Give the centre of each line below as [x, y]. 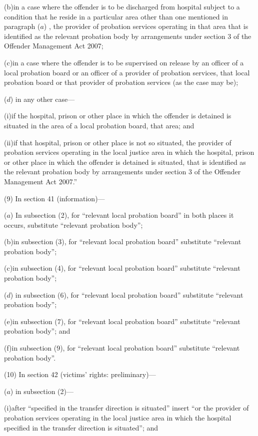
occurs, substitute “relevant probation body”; [73, 224]
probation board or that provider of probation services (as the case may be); [121, 82]
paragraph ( [22, 26]
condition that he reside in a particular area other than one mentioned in [116, 16]
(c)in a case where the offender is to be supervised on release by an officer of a [124, 62]
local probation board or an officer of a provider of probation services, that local [127, 72]
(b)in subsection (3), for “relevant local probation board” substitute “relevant [123, 241]
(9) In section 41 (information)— [54, 198]
